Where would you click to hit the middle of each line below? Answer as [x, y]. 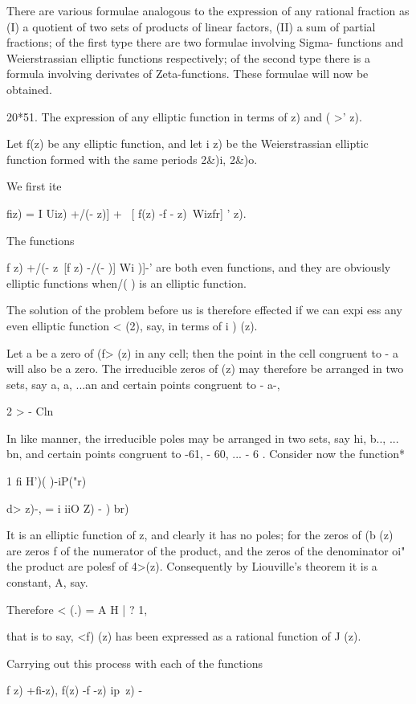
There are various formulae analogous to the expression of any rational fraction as [208, 10]
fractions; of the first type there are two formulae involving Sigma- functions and [205, 42]
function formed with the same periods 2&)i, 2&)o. [132, 159]
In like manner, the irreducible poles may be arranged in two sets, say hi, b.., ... [203, 438]
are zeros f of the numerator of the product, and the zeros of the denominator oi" [206, 550]
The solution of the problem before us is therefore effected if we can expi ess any [204, 310]
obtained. [29, 89]
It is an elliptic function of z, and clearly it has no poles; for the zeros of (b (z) [200, 535]
